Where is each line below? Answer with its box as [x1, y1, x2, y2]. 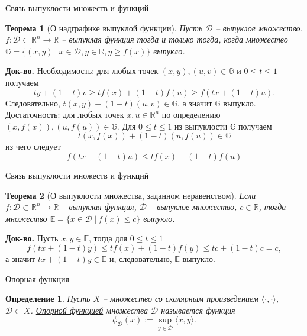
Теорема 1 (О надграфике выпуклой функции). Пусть [5, 21, 203, 34]
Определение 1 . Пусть [5, 292, 91, 305]
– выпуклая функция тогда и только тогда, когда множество [62, 33, 288, 46]
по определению [161, 108, 221, 121]
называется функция [161, 303, 235, 316]
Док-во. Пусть [5, 232, 59, 244]
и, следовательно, [109, 252, 172, 264]
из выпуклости [174, 119, 228, 132]
